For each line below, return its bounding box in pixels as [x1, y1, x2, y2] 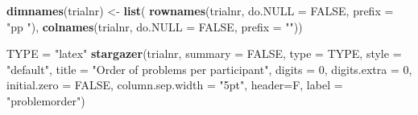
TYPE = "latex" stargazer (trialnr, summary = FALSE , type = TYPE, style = [6, 45, 402, 62]
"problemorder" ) [6, 92, 85, 109]
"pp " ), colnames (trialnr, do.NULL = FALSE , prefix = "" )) [6, 18, 303, 35]
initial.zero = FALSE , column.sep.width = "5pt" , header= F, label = [6, 76, 343, 93]
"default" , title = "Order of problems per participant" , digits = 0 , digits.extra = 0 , [6, 60, 412, 77]
